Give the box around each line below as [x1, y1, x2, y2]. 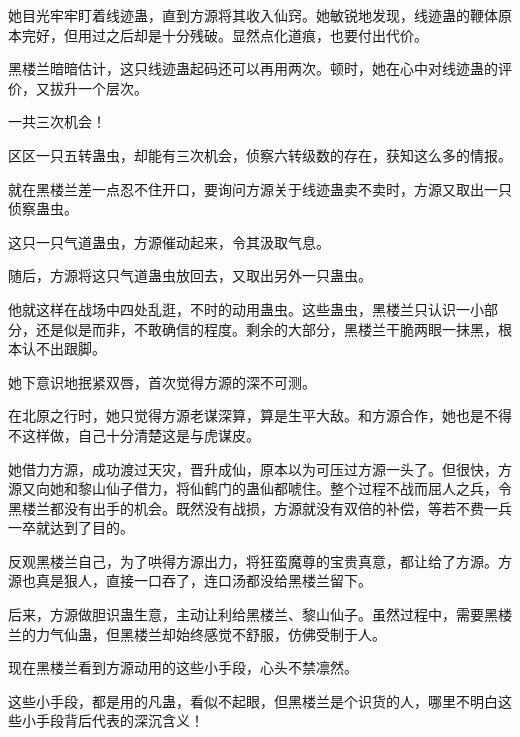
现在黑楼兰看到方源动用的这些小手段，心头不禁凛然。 [8, 657, 358, 678]
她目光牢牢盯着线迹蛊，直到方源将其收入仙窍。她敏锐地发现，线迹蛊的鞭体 [8, 5, 498, 25]
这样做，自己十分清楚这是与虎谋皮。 [21, 424, 260, 445]
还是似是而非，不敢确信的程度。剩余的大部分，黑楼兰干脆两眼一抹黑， [35, 318, 498, 339]
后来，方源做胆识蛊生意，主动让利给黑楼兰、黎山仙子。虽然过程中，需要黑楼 [8, 604, 512, 625]
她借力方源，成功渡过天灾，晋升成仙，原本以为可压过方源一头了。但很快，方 [8, 458, 512, 479]
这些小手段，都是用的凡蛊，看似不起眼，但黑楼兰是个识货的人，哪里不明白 [8, 690, 498, 711]
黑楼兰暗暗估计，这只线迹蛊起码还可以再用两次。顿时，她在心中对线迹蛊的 [8, 58, 498, 79]
